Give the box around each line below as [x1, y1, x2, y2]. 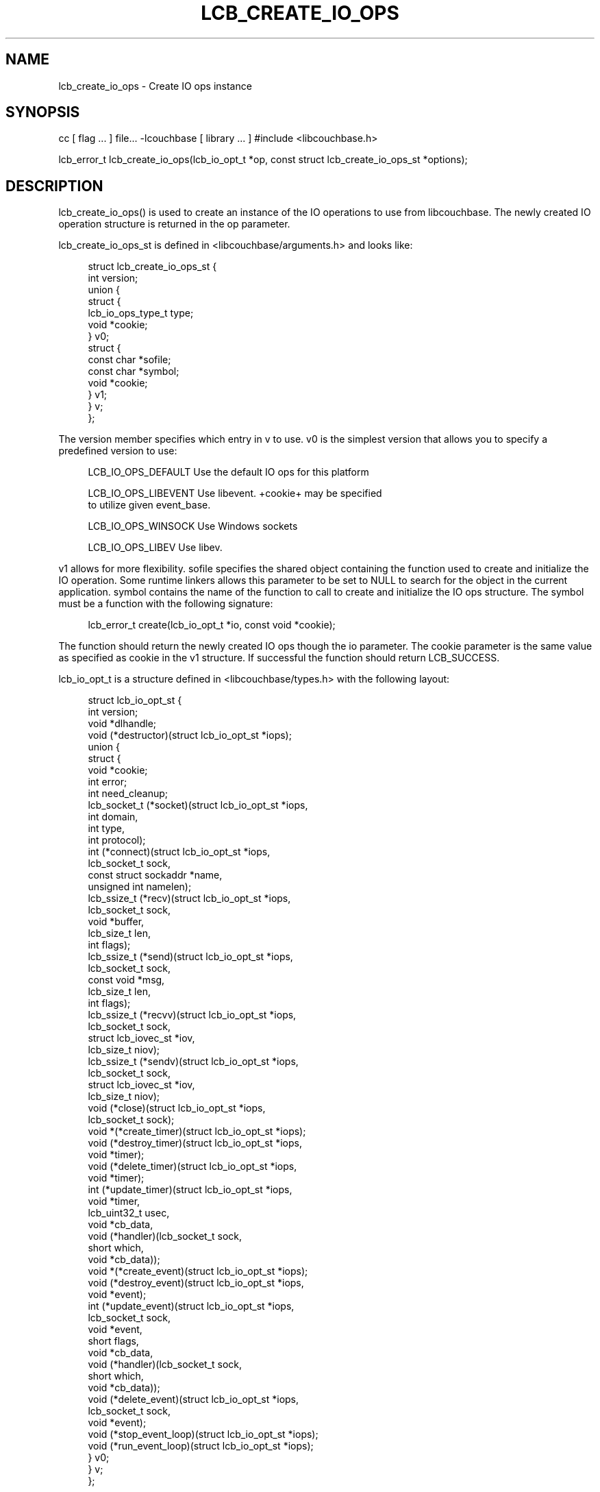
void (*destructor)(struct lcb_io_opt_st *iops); [88, 729, 292, 742]
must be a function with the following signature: [58, 598, 273, 610]
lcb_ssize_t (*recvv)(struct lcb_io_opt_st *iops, [88, 1009, 297, 1021]
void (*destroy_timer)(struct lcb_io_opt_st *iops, [88, 1137, 302, 1149]
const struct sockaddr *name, [88, 869, 223, 881]
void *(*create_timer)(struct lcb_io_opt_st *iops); [88, 1125, 306, 1138]
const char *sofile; [88, 354, 171, 366]
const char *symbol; [88, 365, 179, 378]
